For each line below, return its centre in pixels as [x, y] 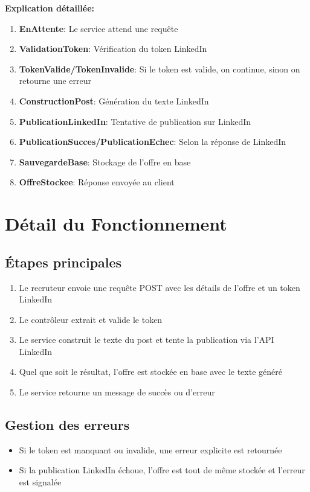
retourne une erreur [55, 81]
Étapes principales [63, 262]
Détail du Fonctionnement [116, 224]
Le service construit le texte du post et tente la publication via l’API [147, 340]
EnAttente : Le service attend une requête [98, 28]
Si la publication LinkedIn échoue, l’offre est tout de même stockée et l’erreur [162, 470]
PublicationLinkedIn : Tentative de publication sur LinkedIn [135, 121]
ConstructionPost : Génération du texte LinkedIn [114, 101]
